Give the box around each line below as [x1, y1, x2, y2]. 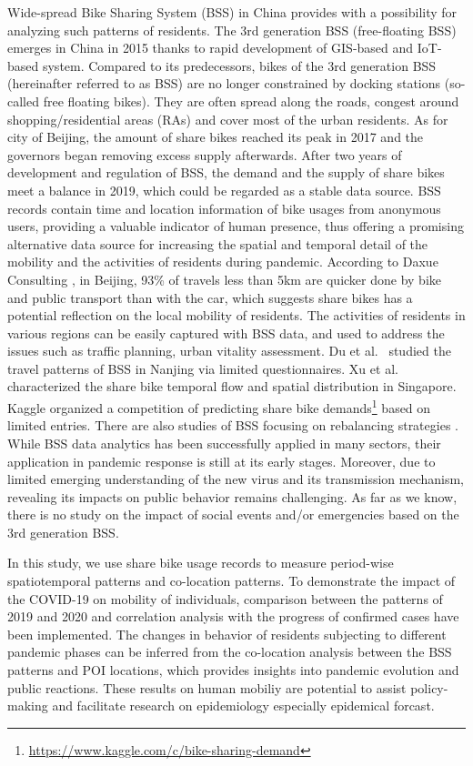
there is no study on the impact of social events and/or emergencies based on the [7, 505, 459, 524]
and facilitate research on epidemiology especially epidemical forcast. [52, 696, 435, 715]
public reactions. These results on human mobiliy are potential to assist [7, 678, 407, 697]
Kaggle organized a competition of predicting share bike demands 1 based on [7, 396, 431, 417]
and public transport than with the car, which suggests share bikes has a [7, 287, 413, 307]
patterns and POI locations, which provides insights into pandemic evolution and [7, 660, 459, 680]
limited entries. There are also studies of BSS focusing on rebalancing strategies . [7, 416, 458, 435]
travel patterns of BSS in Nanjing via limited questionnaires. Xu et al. [7, 358, 398, 378]
